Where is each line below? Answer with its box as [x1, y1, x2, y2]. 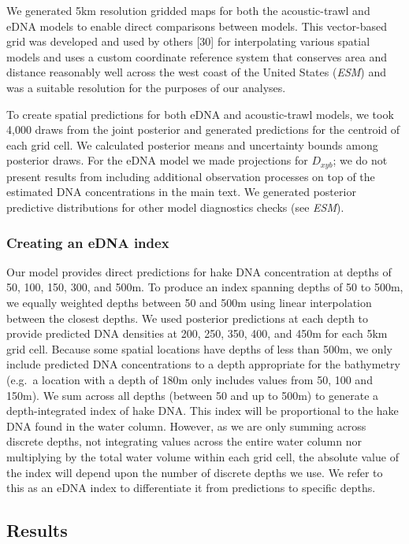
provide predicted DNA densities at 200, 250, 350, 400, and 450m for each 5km [6, 325, 388, 342]
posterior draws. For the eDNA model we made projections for [6, 152, 308, 168]
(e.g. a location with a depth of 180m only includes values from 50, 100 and [6, 371, 373, 387]
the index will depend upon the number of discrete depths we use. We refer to [6, 464, 383, 480]
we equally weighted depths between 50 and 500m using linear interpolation [6, 294, 372, 310]
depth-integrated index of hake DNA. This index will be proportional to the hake [6, 402, 399, 419]
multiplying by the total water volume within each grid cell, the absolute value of [6, 448, 399, 464]
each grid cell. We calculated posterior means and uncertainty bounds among [6, 136, 378, 153]
